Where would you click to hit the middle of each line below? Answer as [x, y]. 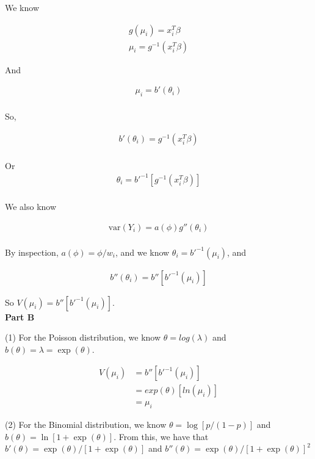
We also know [31, 206]
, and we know [142, 252]
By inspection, [32, 252]
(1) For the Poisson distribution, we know [83, 337]
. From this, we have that [161, 436]
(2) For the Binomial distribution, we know [86, 425]
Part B [20, 316]
